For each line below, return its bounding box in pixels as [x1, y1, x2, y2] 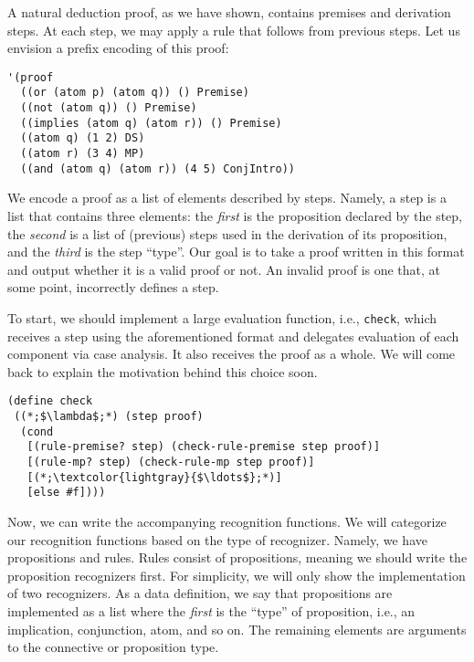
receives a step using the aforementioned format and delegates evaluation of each [7, 326, 459, 345]
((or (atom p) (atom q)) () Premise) [20, 86, 249, 100]
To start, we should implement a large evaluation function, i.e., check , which [7, 308, 437, 327]
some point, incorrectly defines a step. [7, 278, 219, 297]
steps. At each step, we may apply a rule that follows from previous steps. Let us [7, 20, 460, 39]
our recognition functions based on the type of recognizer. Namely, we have [7, 530, 427, 549]
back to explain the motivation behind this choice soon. [7, 362, 318, 381]
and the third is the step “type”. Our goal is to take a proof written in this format [7, 242, 465, 261]
